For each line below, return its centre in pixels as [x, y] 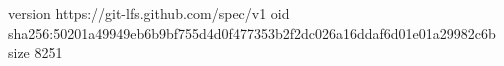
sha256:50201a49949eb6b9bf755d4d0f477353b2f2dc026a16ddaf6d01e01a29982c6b [252, 32]
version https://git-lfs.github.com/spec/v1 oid [149, 13]
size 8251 [35, 52]
